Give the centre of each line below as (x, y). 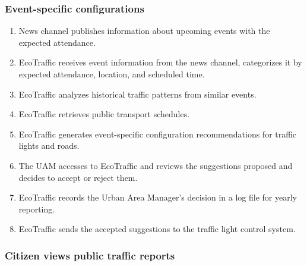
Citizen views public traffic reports (90, 255)
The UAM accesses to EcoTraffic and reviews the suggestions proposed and (156, 165)
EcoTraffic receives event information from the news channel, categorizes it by (160, 62)
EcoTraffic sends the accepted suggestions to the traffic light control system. (157, 229)
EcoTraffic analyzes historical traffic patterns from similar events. (137, 94)
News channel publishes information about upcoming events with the (144, 31)
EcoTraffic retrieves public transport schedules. (104, 114)
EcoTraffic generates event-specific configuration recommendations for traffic (158, 134)
